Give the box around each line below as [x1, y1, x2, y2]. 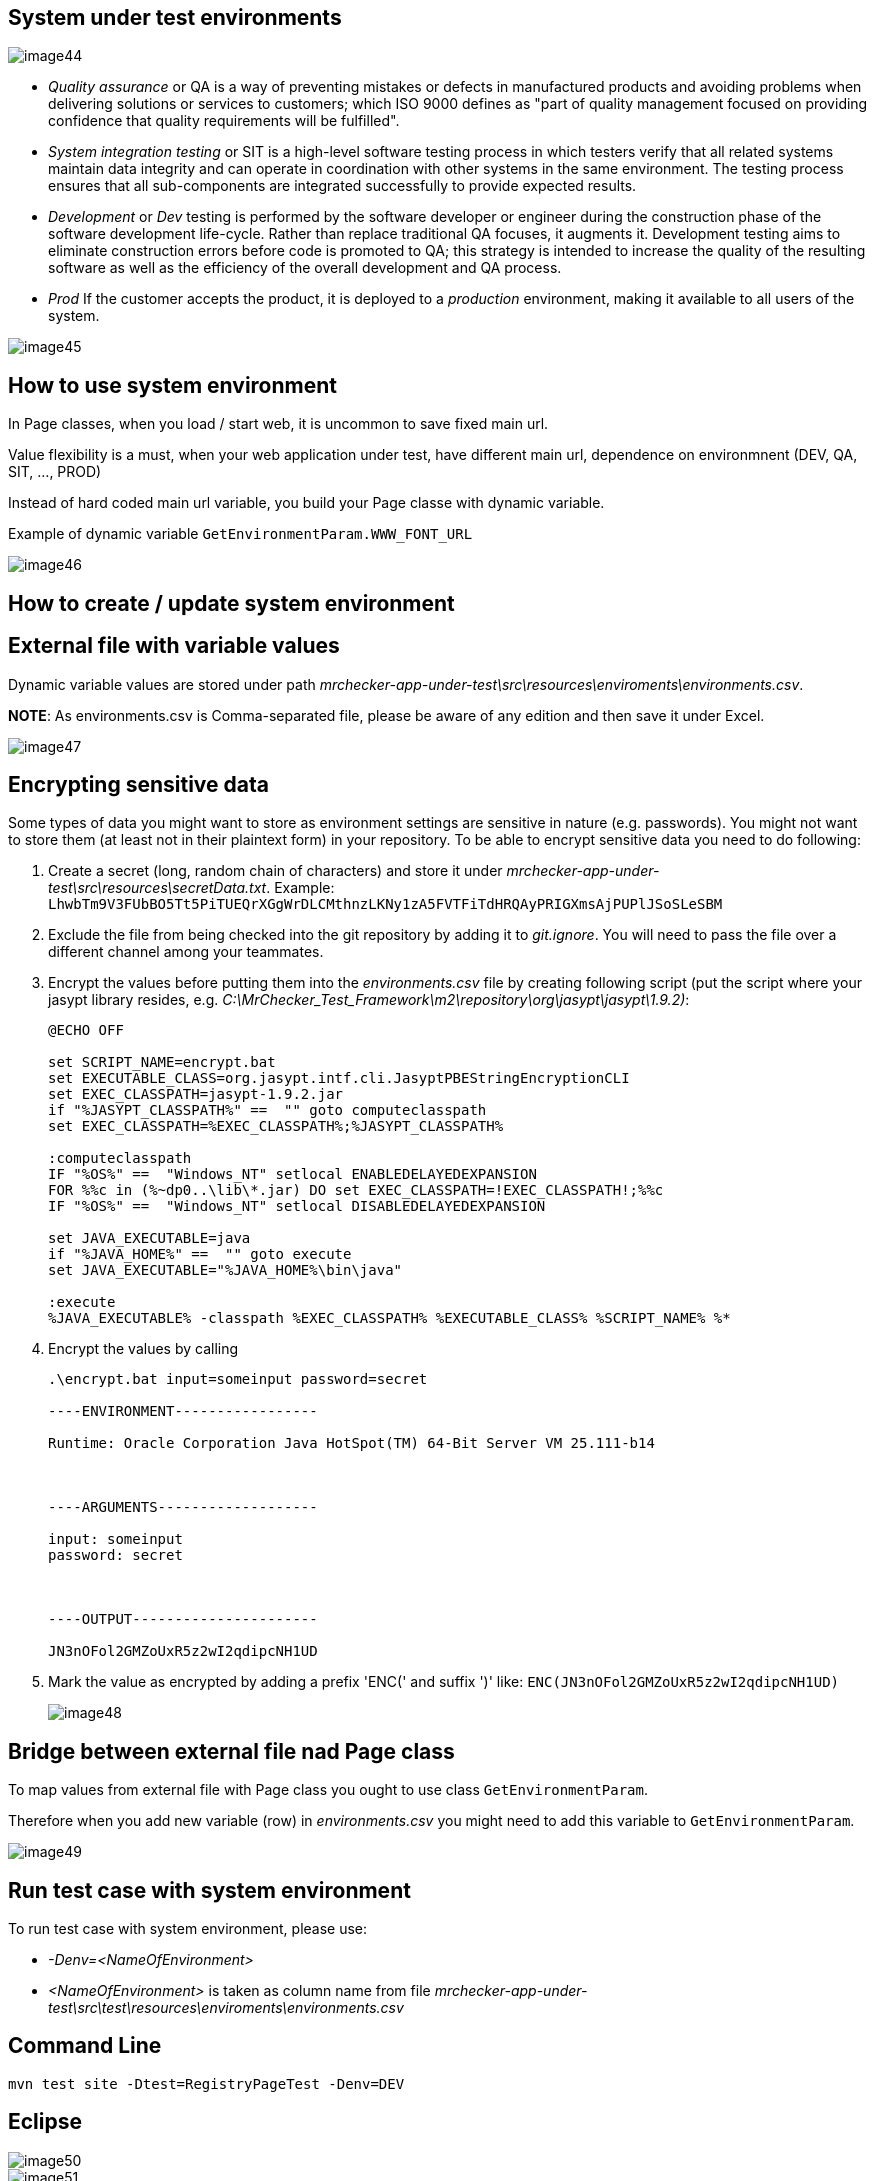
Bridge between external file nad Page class [8, 1738, 455, 1764]
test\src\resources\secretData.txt [48, 879, 267, 897]
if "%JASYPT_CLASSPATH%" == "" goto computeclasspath [48, 1102, 487, 1119]
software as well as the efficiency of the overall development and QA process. [48, 259, 562, 277]
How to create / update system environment [8, 590, 455, 616]
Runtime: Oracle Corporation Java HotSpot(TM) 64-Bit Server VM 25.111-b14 [48, 1435, 655, 1452]
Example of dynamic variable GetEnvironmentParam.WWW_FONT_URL [8, 525, 473, 543]
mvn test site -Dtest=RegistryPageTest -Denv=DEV [8, 2075, 405, 2092]
